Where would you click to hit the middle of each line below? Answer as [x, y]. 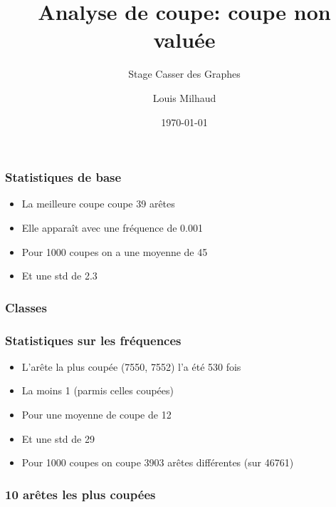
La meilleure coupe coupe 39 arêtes [98, 204]
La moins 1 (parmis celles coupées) [98, 390]
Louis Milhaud [184, 97]
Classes [26, 307]
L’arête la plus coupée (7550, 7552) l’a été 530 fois [131, 366]
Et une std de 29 [58, 438]
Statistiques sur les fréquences [93, 340]
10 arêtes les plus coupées [80, 494]
